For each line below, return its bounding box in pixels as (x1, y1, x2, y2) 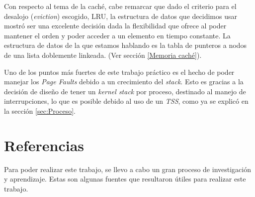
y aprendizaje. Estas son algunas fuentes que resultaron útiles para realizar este (4, 174, 246, 184)
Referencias (4, 135, 85, 155)
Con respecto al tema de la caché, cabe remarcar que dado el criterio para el (4, 1, 237, 11)
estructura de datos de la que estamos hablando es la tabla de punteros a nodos (4, 40, 247, 50)
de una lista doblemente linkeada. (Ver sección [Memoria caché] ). (4, 49, 202, 60)
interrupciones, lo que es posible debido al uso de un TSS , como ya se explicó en (4, 96, 249, 106)
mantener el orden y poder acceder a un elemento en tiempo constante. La (4, 30, 231, 40)
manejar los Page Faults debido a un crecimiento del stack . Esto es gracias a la (4, 76, 244, 87)
